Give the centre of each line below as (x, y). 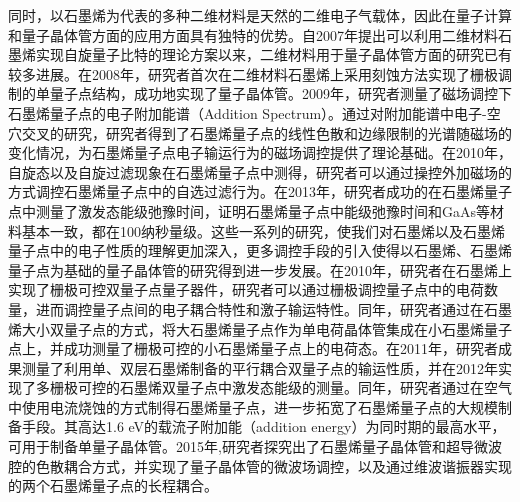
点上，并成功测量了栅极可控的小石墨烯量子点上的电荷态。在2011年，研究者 (253, 348)
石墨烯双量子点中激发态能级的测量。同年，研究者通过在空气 (315, 387)
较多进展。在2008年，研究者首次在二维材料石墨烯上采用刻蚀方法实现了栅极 (253, 73)
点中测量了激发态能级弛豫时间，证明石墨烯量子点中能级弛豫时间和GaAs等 (249, 210)
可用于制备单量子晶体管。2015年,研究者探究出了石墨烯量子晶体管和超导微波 (255, 446)
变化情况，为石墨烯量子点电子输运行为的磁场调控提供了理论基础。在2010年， (260, 152)
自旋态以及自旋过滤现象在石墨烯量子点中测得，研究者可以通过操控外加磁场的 (260, 171)
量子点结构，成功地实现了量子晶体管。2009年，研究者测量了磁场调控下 (280, 93)
